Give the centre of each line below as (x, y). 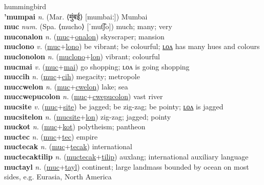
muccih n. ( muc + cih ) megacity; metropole (72, 76)
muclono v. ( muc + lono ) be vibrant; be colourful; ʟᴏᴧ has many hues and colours (132, 46)
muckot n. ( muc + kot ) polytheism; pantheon (75, 126)
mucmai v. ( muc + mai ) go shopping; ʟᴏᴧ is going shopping (97, 66)
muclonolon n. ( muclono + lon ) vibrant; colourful (82, 56)
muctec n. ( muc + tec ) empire (51, 136)
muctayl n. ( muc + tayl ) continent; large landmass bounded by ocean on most (127, 166)
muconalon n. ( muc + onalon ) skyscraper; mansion (84, 36)
